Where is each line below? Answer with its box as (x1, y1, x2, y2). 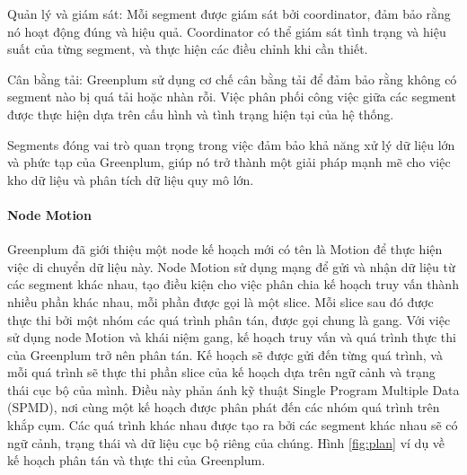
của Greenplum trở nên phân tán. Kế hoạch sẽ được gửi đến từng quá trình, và (7, 345, 443, 364)
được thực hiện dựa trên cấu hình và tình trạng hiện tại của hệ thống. (7, 104, 394, 123)
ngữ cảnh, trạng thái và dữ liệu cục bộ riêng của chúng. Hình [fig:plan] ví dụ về (7, 433, 445, 452)
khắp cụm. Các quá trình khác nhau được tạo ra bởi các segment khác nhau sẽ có (7, 416, 458, 435)
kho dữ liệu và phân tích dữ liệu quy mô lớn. (7, 170, 254, 189)
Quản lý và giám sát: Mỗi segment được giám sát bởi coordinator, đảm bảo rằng (7, 4, 451, 22)
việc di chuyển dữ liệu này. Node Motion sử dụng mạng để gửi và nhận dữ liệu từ (7, 257, 455, 276)
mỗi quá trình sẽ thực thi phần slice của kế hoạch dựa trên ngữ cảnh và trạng (7, 363, 436, 382)
